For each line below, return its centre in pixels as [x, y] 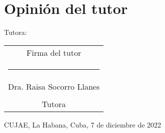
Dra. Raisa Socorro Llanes [54, 86]
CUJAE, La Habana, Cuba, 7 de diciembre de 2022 [83, 124]
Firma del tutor [54, 52]
